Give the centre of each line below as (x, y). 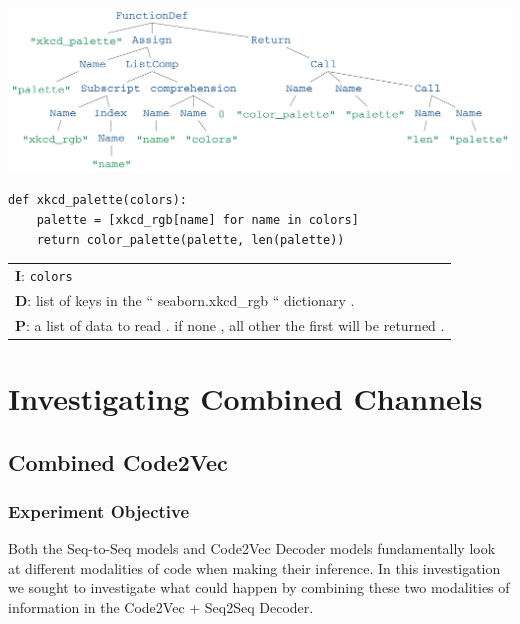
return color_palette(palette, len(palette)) (190, 239)
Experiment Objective (99, 510)
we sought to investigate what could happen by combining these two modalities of (259, 587)
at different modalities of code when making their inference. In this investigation (254, 567)
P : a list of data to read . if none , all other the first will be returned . (230, 324)
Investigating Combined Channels (245, 398)
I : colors (44, 275)
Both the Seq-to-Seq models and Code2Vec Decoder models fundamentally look (252, 548)
